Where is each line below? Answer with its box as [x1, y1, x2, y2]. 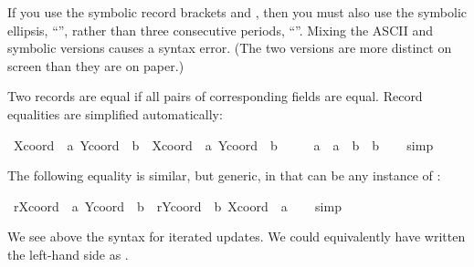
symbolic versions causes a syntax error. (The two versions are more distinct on [7, 38, 452, 57]
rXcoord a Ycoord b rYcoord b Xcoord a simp [13, 196, 342, 215]
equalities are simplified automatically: [7, 104, 223, 123]
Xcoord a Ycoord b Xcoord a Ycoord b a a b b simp [13, 135, 434, 154]
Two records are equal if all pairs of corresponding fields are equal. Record [7, 87, 423, 106]
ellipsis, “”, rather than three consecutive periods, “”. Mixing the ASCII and [7, 20, 433, 39]
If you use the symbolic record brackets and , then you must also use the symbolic [7, 3, 468, 21]
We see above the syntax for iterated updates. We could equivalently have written [7, 227, 466, 246]
